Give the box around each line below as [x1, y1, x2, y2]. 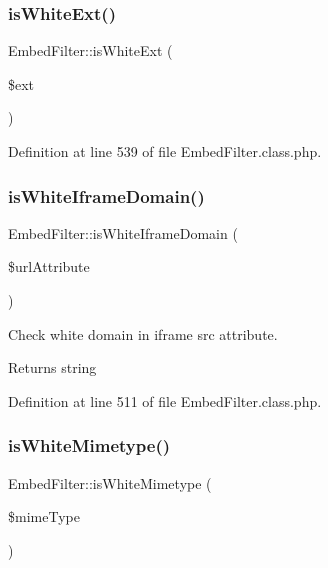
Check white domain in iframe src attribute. [8, 323, 278, 344]
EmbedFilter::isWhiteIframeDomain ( [8, 222, 238, 243]
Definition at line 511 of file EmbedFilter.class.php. [8, 390, 322, 411]
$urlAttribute [8, 256, 90, 277]
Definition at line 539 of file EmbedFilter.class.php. [8, 141, 322, 161]
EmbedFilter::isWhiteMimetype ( [8, 472, 212, 493]
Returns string [8, 357, 97, 378]
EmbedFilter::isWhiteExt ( [8, 40, 173, 61]
